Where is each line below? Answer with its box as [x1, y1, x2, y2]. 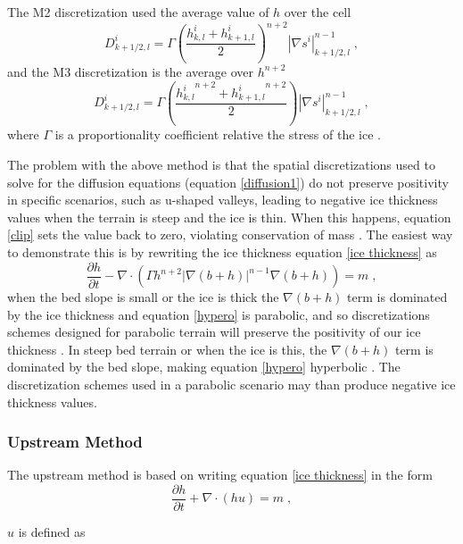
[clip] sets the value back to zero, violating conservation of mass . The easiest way [7, 225, 453, 244]
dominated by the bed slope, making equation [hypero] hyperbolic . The [7, 357, 401, 376]
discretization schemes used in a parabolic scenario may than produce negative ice [7, 374, 456, 393]
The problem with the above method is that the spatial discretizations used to [7, 155, 435, 173]
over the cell [284, 3, 351, 21]
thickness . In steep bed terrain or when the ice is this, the [7, 339, 327, 358]
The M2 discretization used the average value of [7, 3, 269, 21]
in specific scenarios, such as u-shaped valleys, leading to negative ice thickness [7, 190, 438, 209]
